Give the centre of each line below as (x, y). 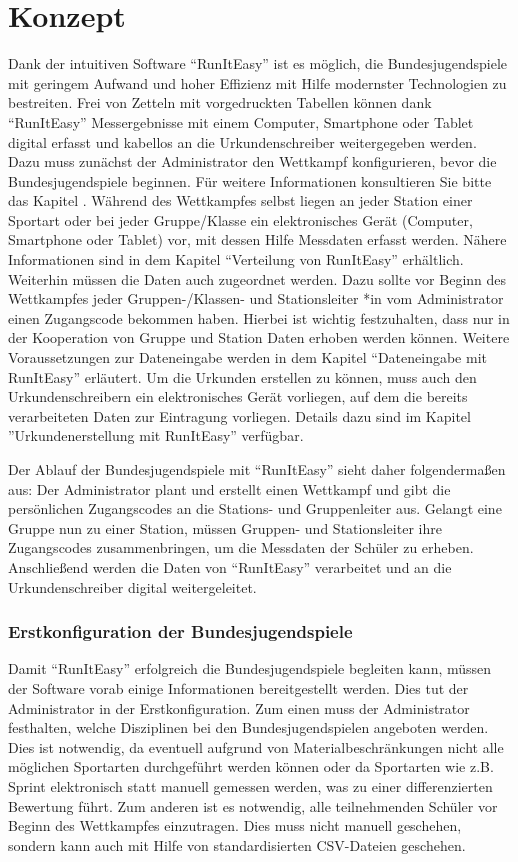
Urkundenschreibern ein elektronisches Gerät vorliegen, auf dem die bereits (238, 396)
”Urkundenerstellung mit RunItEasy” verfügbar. (156, 435)
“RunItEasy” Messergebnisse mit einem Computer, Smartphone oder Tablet (241, 121)
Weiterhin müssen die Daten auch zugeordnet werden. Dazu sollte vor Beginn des (257, 278)
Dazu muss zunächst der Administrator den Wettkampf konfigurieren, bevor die (252, 161)
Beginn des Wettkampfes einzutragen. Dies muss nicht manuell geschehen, (235, 825)
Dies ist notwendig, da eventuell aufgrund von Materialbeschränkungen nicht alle (256, 746)
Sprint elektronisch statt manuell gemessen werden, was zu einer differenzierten (250, 785)
